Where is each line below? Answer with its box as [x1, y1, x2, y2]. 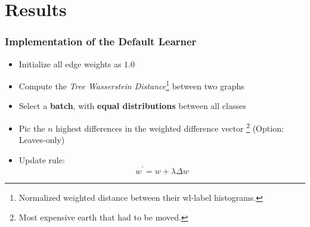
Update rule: [18, 153, 65, 166]
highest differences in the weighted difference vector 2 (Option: [55, 120, 284, 134]
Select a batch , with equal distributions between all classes [18, 99, 246, 112]
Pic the [18, 122, 45, 134]
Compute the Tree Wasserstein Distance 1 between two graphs [18, 78, 244, 92]
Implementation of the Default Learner [5, 34, 197, 49]
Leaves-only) [18, 133, 65, 146]
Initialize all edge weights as [18, 57, 122, 70]
